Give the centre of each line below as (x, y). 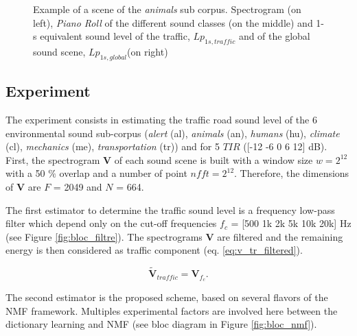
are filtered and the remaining (280, 236)
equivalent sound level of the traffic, (115, 36)
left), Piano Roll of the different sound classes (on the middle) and (173, 22)
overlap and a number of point (123, 173)
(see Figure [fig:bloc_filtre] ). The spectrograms (104, 236)
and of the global (274, 36)
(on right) (148, 51)
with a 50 (25, 173)
